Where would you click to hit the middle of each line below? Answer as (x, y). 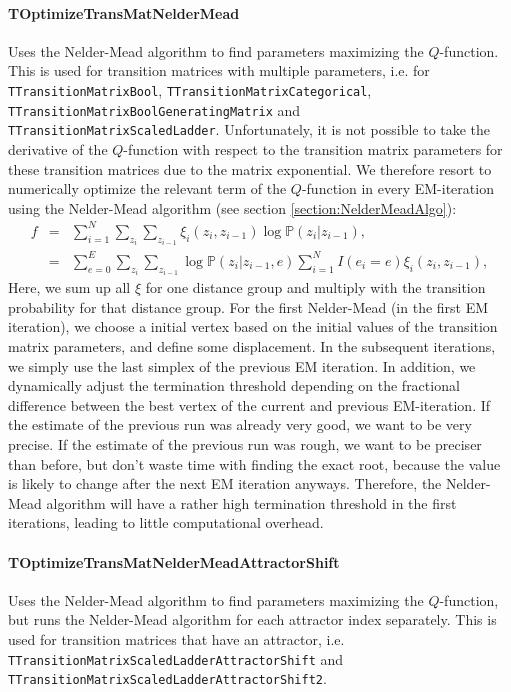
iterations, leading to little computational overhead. (166, 522)
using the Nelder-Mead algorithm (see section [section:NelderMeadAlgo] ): (232, 207)
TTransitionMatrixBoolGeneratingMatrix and (154, 109)
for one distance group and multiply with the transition (315, 287)
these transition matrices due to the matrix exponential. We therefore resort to (250, 168)
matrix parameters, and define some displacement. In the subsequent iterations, (252, 346)
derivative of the (58, 148)
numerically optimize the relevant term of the (147, 188)
